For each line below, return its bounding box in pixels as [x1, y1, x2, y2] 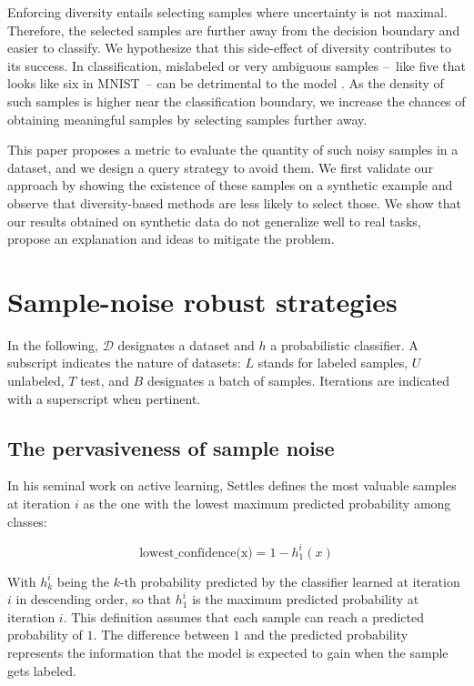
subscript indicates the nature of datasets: [7, 353, 241, 372]
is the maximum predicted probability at [192, 590, 419, 609]
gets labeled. [7, 661, 76, 680]
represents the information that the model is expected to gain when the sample [7, 643, 449, 662]
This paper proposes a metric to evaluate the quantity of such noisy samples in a [7, 140, 459, 159]
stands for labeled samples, [257, 353, 408, 372]
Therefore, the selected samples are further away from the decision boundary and [7, 20, 460, 39]
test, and [80, 371, 129, 390]
